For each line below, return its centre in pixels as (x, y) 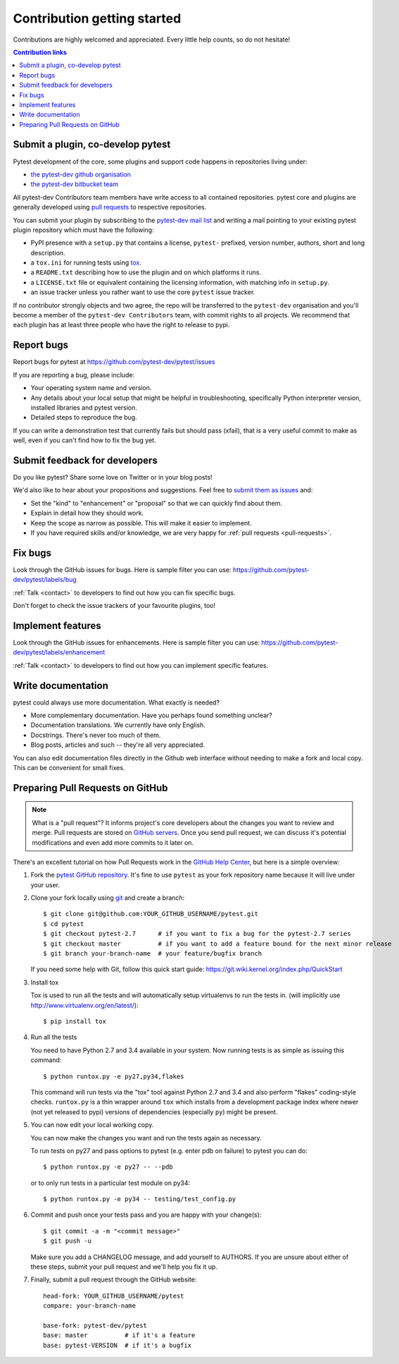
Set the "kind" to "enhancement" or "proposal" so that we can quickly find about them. (157, 503)
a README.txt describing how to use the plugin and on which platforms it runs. (146, 272)
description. (48, 252)
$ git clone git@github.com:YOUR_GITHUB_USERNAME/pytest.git (151, 914)
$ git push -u (67, 1241)
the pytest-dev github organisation (81, 174)
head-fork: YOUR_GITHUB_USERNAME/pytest (114, 1296)
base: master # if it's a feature (119, 1335)
